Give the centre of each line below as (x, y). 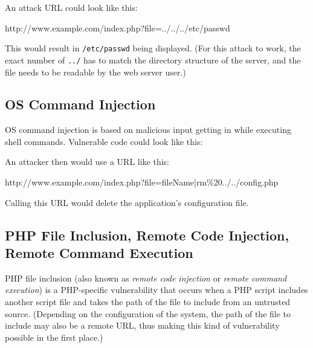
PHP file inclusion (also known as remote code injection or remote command (146, 278)
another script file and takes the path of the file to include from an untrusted (148, 302)
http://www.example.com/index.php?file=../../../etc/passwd (118, 27)
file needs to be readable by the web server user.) (95, 72)
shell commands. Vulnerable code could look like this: (104, 141)
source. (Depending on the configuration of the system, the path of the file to (148, 313)
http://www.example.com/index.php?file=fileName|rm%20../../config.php (142, 182)
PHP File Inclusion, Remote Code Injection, (147, 235)
